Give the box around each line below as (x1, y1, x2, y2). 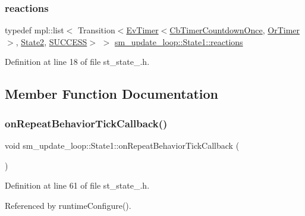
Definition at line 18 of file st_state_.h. (5, 55, 150, 68)
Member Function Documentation (5, 84, 219, 103)
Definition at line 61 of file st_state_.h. (5, 179, 150, 192)
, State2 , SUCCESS (15, 35, 87, 48)
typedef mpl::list (5, 24, 64, 36)
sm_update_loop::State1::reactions (114, 35, 243, 48)
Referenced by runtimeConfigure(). (5, 199, 131, 211)
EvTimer (126, 24, 159, 36)
